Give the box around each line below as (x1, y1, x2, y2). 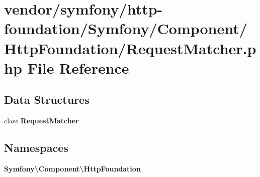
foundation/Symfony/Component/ (4, 18, 247, 39)
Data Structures (4, 92, 90, 107)
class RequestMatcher (4, 115, 79, 126)
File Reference (27, 57, 129, 78)
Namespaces (4, 140, 68, 155)
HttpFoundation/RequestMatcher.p (4, 38, 256, 58)
